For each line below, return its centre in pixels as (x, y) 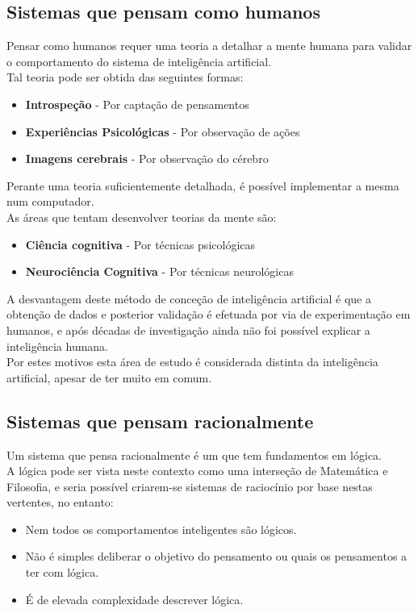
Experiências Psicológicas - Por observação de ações (163, 131)
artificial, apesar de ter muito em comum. (109, 377)
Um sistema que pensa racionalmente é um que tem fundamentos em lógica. (194, 455)
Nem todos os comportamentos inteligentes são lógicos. (161, 529)
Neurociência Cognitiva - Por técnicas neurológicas (159, 271)
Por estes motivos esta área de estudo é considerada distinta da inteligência (192, 362)
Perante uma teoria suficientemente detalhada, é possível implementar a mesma (203, 185)
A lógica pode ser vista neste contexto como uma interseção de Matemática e (197, 471)
